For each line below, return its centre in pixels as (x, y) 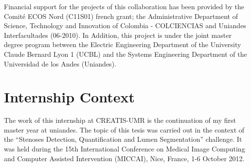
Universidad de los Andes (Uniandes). (60, 63)
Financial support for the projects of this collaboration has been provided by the (124, 6)
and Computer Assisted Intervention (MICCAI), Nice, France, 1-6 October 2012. (124, 158)
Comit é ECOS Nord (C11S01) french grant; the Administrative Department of (121, 16)
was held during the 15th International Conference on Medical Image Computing (125, 149)
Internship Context (69, 97)
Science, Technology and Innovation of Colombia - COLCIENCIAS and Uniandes (125, 25)
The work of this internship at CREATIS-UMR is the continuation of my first (120, 120)
